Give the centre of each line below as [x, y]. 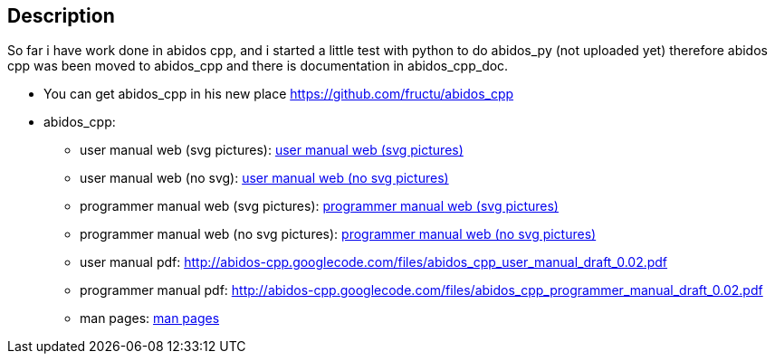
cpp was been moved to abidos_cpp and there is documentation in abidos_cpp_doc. [258, 66]
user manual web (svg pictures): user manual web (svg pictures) [272, 150]
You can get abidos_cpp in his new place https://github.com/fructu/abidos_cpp [279, 94]
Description [61, 16]
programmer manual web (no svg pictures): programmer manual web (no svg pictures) [338, 234]
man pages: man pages [150, 318]
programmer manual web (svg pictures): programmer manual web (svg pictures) [319, 206]
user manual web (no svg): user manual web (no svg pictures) [264, 178]
